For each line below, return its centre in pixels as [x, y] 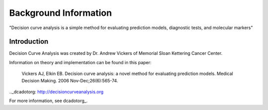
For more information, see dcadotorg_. [48, 101]
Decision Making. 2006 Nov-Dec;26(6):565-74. [70, 80]
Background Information [61, 13]
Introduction [29, 42]
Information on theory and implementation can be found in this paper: [80, 62]
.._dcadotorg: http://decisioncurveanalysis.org [56, 92]
